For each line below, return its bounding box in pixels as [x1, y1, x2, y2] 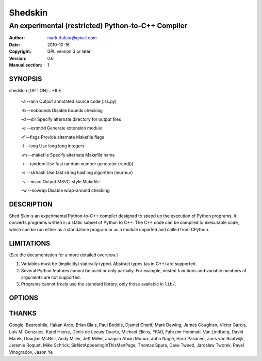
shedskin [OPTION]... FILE [9, 87, 62, 93]
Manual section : [9, 62, 43, 68]
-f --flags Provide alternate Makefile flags [21, 134, 104, 140]
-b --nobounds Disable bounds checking [21, 107, 103, 113]
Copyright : [9, 48, 32, 54]
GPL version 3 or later [47, 48, 91, 54]
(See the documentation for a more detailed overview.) [9, 252, 118, 258]
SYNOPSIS [9, 75, 42, 83]
